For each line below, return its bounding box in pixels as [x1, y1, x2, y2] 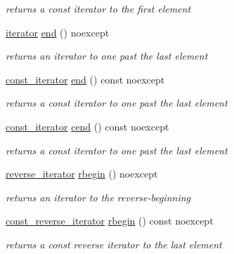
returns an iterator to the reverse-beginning [6, 189, 191, 204]
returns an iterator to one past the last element [6, 48, 208, 63]
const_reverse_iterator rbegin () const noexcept [6, 213, 214, 228]
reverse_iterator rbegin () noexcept [6, 166, 158, 181]
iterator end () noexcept [6, 25, 110, 39]
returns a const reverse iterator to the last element [6, 236, 222, 251]
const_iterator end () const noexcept [6, 72, 165, 86]
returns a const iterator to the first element [6, 1, 191, 15]
